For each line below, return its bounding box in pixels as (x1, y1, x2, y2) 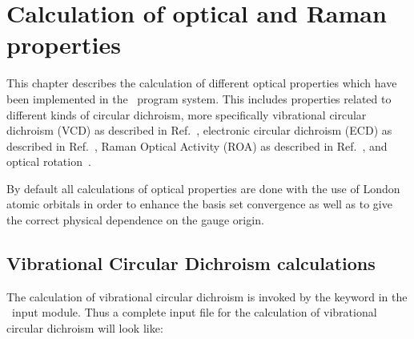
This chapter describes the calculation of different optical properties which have (6, 75, 397, 91)
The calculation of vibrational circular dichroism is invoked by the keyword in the (6, 288, 408, 305)
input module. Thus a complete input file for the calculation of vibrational (11, 304, 377, 321)
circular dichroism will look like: (6, 320, 163, 337)
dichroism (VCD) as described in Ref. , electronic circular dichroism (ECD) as (6, 122, 392, 139)
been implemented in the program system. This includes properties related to (6, 90, 392, 107)
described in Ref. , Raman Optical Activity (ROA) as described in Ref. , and (6, 137, 388, 154)
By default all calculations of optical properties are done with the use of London (6, 180, 400, 196)
